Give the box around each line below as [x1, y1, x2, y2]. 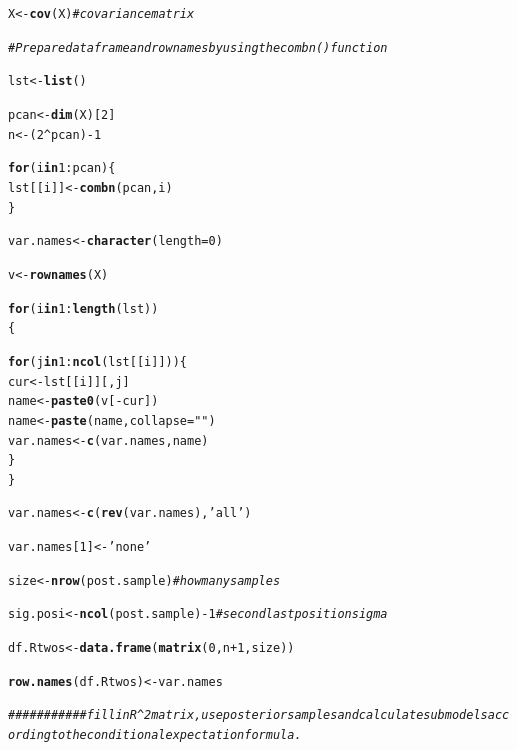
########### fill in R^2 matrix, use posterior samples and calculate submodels [8, 708, 488, 723]
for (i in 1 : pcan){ [8, 161, 116, 176]
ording [8, 728, 51, 743]
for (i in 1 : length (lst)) [8, 301, 159, 316]
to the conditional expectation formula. [50, 728, 302, 743]
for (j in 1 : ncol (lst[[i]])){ [8, 354, 188, 369]
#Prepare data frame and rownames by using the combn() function [8, 40, 388, 55]
